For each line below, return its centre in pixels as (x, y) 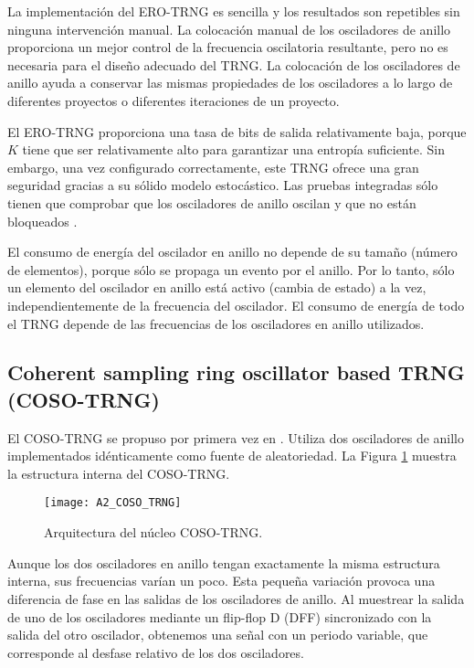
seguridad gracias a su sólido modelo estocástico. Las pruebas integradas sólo (223, 185)
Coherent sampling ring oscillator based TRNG (236, 372)
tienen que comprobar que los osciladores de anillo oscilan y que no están (212, 202)
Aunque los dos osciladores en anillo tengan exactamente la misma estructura (224, 562)
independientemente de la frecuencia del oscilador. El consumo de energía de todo (236, 305)
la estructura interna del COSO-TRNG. (119, 473)
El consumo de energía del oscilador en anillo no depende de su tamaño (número (232, 252)
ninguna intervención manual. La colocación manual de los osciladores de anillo (229, 29)
